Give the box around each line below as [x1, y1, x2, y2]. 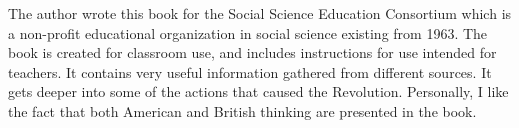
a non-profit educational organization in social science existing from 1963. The [8, 22, 488, 43]
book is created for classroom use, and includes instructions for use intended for [8, 42, 497, 63]
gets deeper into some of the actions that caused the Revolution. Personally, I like [8, 81, 509, 102]
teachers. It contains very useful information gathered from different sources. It [8, 61, 492, 82]
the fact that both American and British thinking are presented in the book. [8, 100, 477, 121]
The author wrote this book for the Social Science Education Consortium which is [8, 3, 512, 23]
